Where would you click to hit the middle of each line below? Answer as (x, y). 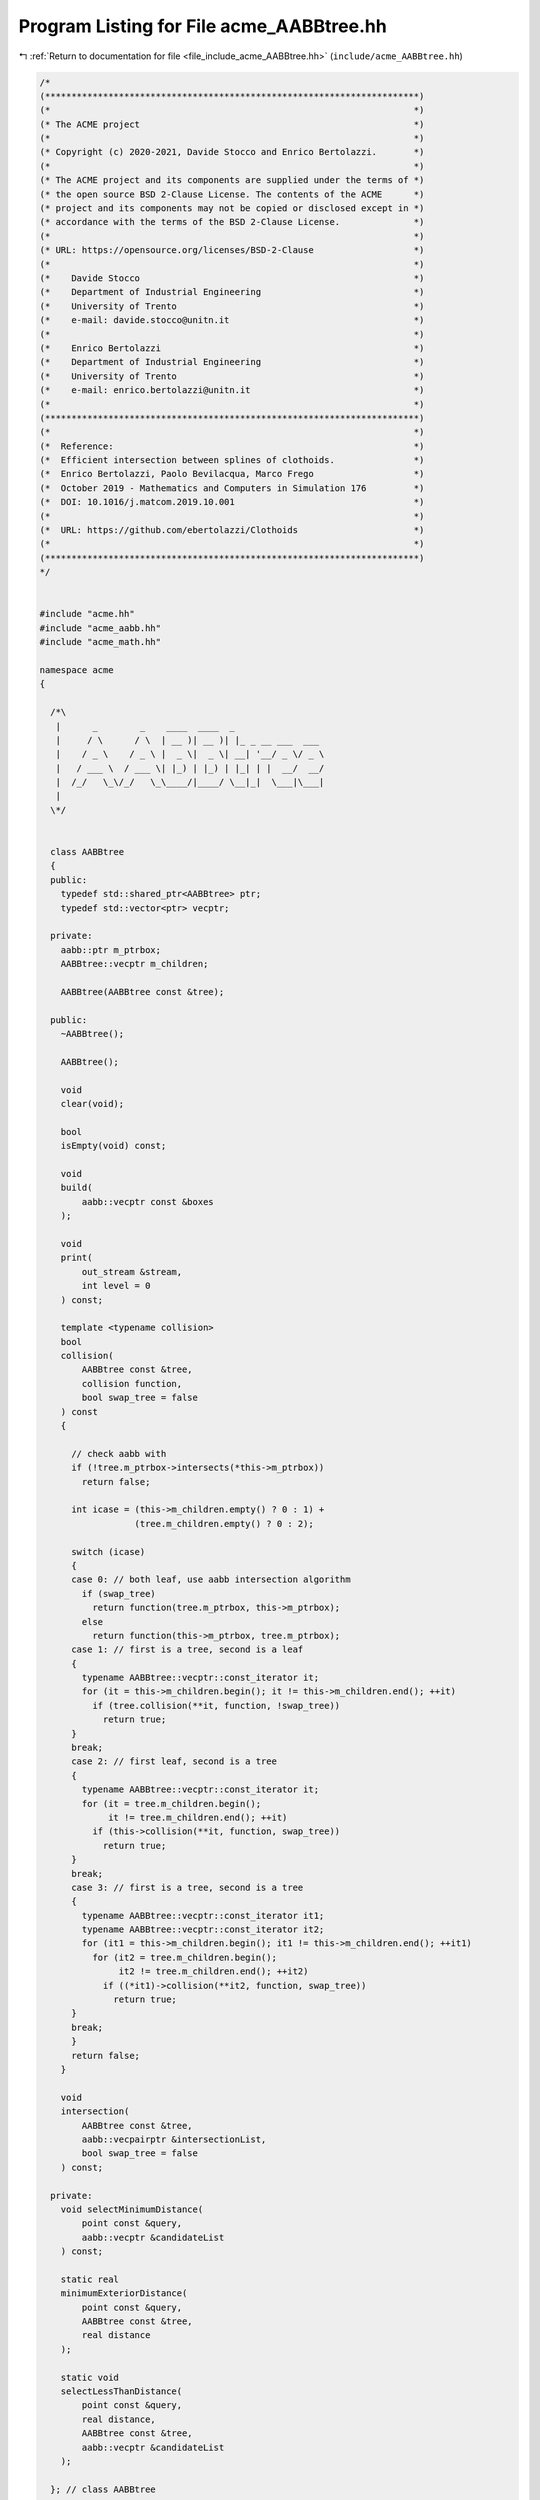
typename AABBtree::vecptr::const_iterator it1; (203, 1915)
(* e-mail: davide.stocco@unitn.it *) (232, 320)
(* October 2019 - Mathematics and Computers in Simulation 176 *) (232, 488)
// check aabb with (119, 1453)
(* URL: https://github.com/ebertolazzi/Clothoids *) (232, 530)
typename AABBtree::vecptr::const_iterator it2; (203, 1929)
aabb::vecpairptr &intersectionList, (174, 2139)
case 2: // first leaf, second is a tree (174, 1761)
